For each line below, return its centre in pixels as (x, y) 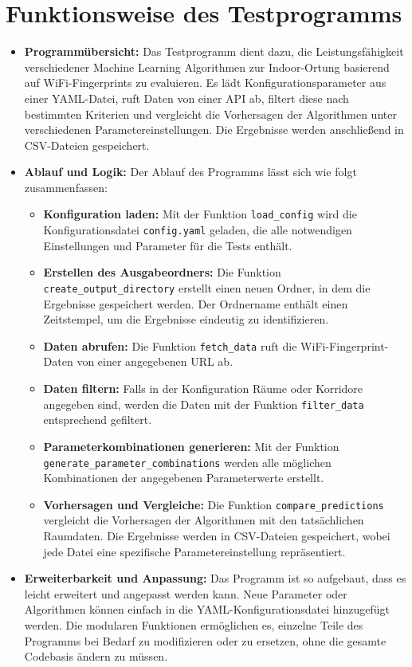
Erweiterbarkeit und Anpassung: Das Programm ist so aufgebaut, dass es (215, 578)
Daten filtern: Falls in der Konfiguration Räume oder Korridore (203, 388)
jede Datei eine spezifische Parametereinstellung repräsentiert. (194, 551)
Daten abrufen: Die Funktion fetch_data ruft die (170, 345)
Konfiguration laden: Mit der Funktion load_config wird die (200, 214)
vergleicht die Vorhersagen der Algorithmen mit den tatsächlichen (204, 520)
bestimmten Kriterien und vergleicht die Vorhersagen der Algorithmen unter (210, 114)
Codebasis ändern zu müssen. (96, 656)
